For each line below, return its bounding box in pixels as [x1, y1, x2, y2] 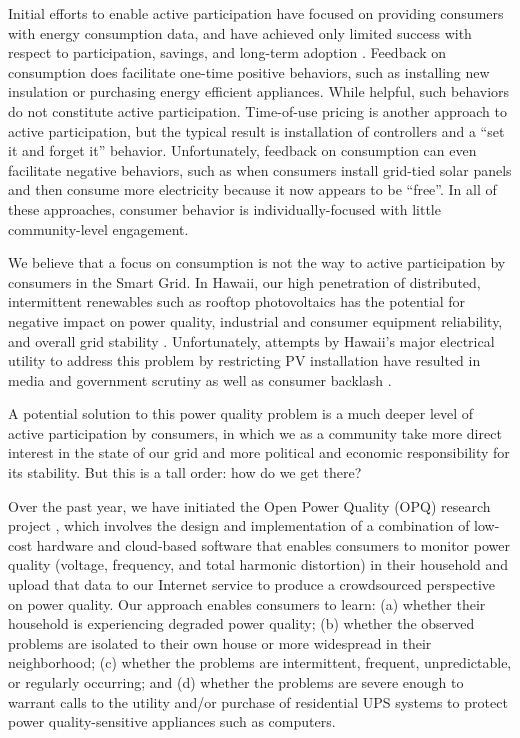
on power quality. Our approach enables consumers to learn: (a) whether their [8, 593, 486, 614]
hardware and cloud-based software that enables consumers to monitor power [36, 534, 510, 555]
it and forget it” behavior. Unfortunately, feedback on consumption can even [8, 140, 477, 161]
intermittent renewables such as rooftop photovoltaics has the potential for [8, 291, 466, 312]
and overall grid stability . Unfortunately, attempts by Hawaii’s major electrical [8, 330, 495, 351]
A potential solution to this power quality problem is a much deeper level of [8, 403, 474, 424]
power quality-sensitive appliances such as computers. [8, 711, 336, 732]
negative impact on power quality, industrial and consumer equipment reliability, [8, 310, 503, 331]
